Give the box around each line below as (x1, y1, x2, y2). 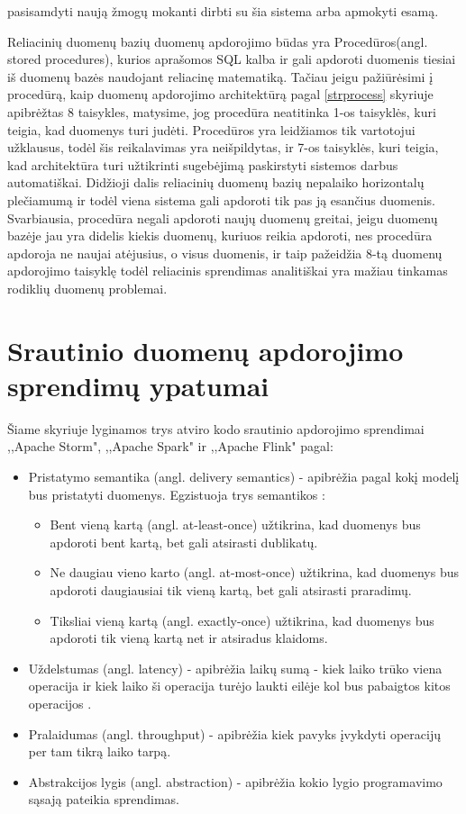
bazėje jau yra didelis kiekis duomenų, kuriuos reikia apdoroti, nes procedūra (7, 226, 433, 245)
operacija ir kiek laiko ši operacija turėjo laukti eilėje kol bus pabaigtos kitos (28, 676, 451, 695)
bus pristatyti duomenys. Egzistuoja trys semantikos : (28, 484, 325, 503)
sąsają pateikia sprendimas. (28, 790, 179, 809)
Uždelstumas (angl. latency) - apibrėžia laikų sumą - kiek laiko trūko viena (28, 658, 443, 677)
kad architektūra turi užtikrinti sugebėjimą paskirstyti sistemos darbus (7, 155, 398, 174)
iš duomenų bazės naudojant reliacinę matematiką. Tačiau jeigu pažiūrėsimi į (7, 67, 434, 86)
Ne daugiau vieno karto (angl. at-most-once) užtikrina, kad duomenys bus (50, 563, 459, 582)
